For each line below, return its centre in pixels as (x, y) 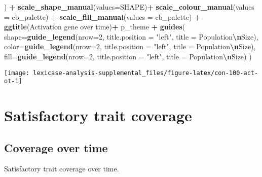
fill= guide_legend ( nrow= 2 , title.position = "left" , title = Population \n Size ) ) (128, 56)
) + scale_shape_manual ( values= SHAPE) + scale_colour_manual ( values (129, 7)
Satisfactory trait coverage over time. (62, 169)
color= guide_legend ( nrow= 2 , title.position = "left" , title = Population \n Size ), (130, 46)
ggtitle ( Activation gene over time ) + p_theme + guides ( (95, 27)
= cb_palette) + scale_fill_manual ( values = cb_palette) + (102, 16)
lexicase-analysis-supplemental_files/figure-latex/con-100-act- (146, 73)
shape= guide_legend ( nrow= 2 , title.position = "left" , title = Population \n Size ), (131, 36)
